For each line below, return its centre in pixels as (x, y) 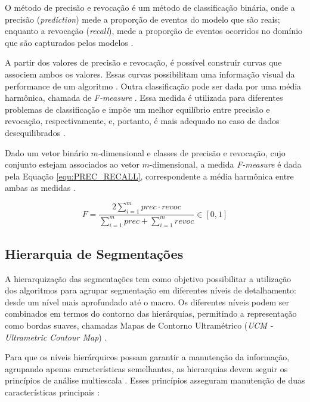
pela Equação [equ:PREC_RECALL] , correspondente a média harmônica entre (149, 176)
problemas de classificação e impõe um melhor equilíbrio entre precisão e (137, 109)
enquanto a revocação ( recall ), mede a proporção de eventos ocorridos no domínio (154, 31)
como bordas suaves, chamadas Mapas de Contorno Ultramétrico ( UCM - (139, 325)
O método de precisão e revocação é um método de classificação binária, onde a (150, 7)
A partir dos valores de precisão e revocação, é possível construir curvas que (143, 62)
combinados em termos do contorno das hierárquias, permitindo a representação (151, 313)
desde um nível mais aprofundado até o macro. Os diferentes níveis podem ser (147, 301)
